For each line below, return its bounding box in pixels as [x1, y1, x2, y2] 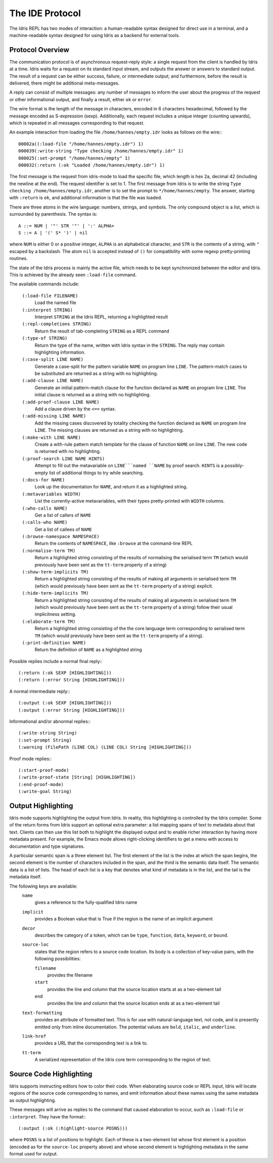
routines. [9, 256, 28, 262]
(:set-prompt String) [18, 737, 72, 743]
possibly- [224, 463, 244, 469]
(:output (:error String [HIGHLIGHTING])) [18, 707, 125, 713]
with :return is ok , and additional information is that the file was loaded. [9, 195, 162, 201]
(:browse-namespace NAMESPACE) [22, 534, 100, 539]
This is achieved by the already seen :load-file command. [9, 272, 137, 278]
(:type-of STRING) [22, 336, 68, 341]
